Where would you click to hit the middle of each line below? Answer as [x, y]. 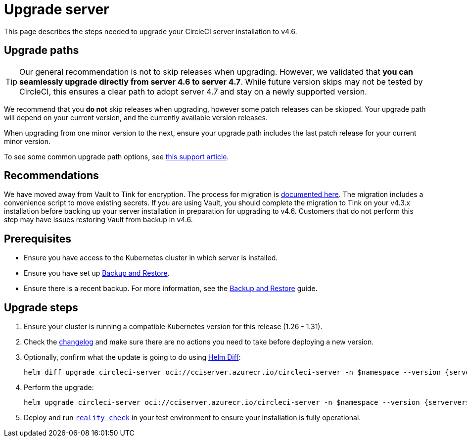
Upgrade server [57, 9]
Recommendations [51, 176]
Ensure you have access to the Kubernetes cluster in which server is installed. [151, 258]
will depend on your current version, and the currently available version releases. [136, 117]
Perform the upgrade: [59, 388]
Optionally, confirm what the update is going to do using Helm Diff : [132, 357]
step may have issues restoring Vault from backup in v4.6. [98, 220]
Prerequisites [38, 239]
